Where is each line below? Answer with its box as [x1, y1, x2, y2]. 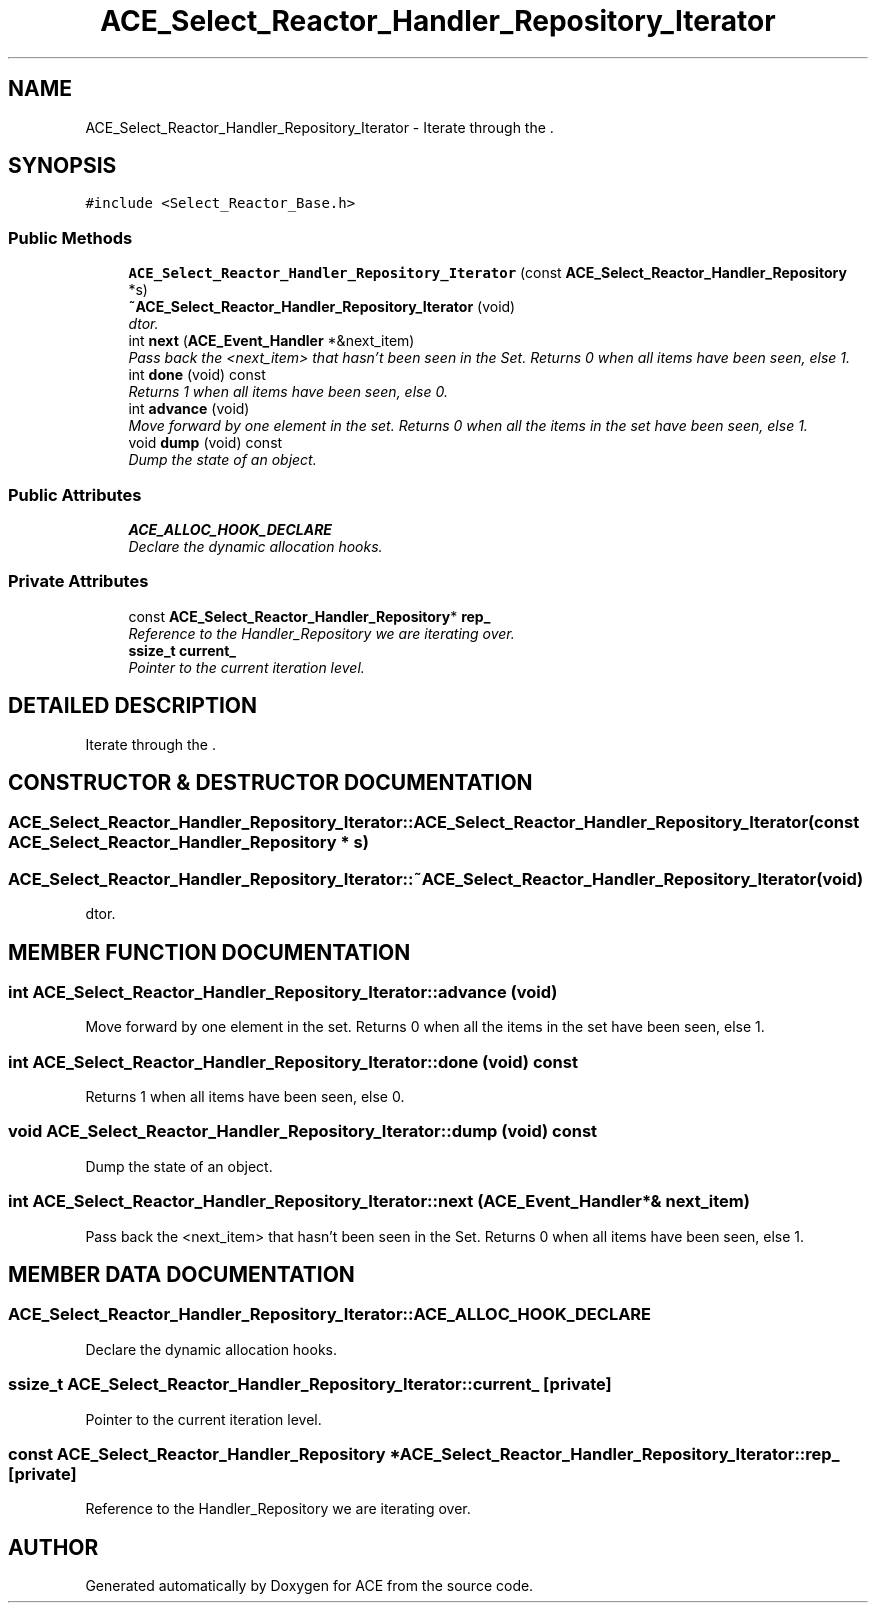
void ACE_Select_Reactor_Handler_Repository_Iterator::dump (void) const [8, 1121, 598, 1142]
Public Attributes [8, 484, 142, 505]
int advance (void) [128, 400, 250, 418]
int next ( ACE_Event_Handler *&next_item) [128, 332, 415, 350]
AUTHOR [8, 1534, 99, 1560]
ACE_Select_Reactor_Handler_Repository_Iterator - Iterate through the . [85, 118, 554, 136]
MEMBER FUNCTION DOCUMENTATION [8, 939, 411, 965]
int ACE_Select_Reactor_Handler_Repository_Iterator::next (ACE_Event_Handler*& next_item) [8, 1191, 750, 1212]
